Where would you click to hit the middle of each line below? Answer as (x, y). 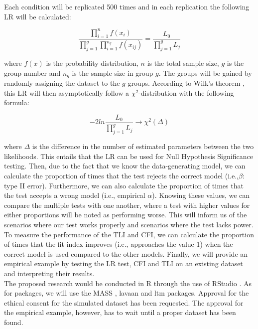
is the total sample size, (183, 63)
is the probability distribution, (92, 63)
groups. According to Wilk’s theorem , (186, 83)
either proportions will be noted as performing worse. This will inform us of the (126, 215)
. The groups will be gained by (205, 73)
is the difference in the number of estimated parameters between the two (143, 146)
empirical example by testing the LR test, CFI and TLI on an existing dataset (124, 263)
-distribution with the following (186, 92)
